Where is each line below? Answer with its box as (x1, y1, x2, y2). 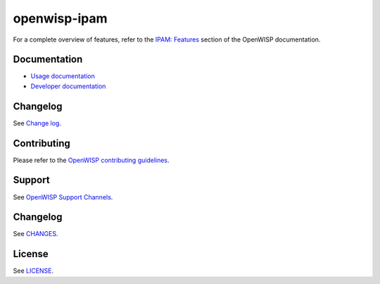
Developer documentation (30, 82, 106, 90)
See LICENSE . (13, 266, 54, 275)
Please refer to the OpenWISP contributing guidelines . (13, 156, 170, 164)
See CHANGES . (13, 230, 58, 238)
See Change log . (13, 118, 61, 127)
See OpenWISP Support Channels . (13, 192, 113, 201)
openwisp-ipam (13, 11, 108, 26)
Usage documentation (30, 72, 95, 80)
